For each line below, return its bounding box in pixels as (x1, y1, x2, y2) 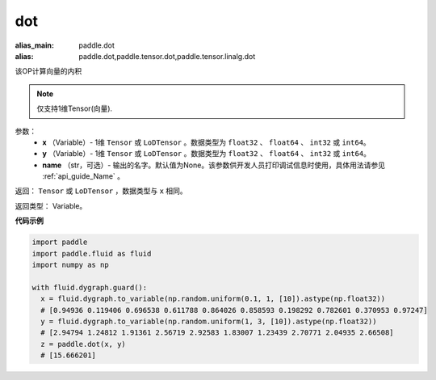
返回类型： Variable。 (15, 201, 87, 210)
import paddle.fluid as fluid (31, 249, 152, 258)
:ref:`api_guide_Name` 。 (42, 171, 125, 181)
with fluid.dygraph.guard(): (31, 283, 148, 292)
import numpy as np (31, 260, 109, 269)
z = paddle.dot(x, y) (40, 340, 127, 348)
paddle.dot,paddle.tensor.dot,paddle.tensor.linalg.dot (78, 51, 256, 61)
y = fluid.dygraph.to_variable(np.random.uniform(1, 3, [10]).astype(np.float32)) (40, 316, 377, 326)
